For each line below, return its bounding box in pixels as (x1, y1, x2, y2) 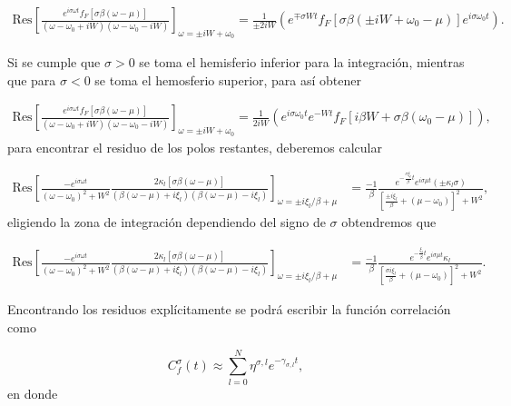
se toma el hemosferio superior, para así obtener (94, 70, 362, 89)
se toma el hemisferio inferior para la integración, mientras (139, 53, 465, 72)
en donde (7, 383, 58, 402)
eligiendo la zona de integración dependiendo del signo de (7, 213, 326, 232)
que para (7, 70, 56, 89)
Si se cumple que (7, 53, 101, 72)
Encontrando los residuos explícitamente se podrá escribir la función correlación (7, 300, 451, 319)
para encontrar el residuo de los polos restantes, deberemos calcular (7, 137, 382, 156)
